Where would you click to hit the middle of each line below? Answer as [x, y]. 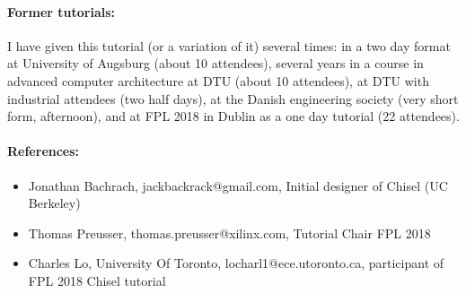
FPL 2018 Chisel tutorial [97, 280]
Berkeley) [54, 203]
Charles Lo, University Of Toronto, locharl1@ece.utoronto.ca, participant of [236, 263]
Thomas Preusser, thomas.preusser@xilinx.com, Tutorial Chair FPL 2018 [229, 233]
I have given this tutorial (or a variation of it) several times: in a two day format [229, 45]
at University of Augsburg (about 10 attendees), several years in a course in [215, 63]
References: [44, 151]
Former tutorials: [61, 11]
